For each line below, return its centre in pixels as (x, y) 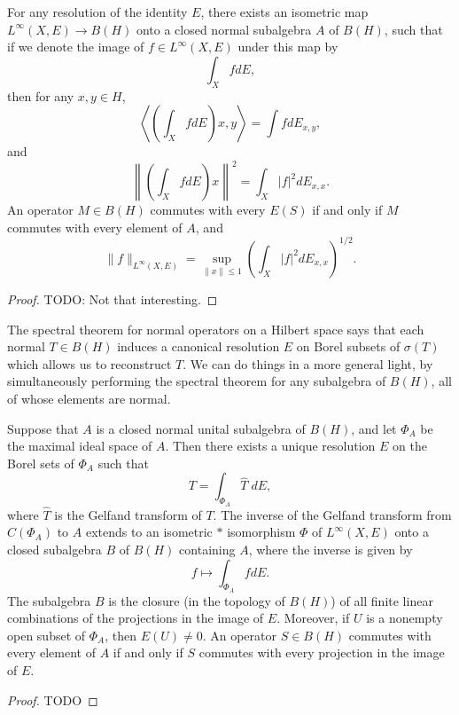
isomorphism (261, 532)
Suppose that (43, 428)
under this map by (288, 47)
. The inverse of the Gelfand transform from (332, 514)
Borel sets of (41, 463)
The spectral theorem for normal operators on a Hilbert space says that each (216, 329)
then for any (41, 95)
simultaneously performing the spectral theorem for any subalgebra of (197, 381)
